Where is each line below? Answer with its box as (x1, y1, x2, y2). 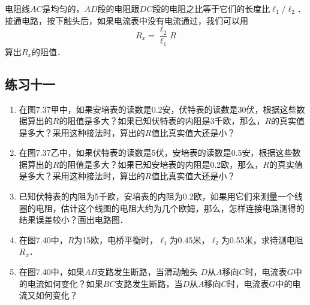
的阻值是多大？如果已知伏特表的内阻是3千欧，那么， (59, 114, 265, 127)
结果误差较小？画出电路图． (19, 213, 128, 226)
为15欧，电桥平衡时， (74, 233, 158, 246)
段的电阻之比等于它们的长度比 (152, 2, 270, 14)
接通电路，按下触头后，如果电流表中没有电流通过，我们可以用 (5, 14, 248, 26)
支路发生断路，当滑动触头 (97, 265, 198, 278)
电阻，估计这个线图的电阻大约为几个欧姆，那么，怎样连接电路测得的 (35, 201, 305, 214)
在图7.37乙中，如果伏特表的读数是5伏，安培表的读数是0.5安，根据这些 (19, 146, 293, 159)
